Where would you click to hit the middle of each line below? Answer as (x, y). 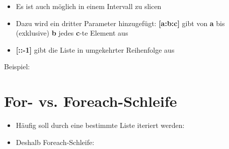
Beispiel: (17, 66)
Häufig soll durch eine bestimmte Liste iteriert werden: (100, 125)
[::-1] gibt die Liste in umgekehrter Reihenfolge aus (95, 49)
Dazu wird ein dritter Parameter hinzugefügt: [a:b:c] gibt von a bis (120, 23)
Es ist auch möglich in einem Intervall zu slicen (89, 6)
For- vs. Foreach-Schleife (91, 101)
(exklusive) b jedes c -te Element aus (72, 33)
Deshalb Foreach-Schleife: (55, 142)
